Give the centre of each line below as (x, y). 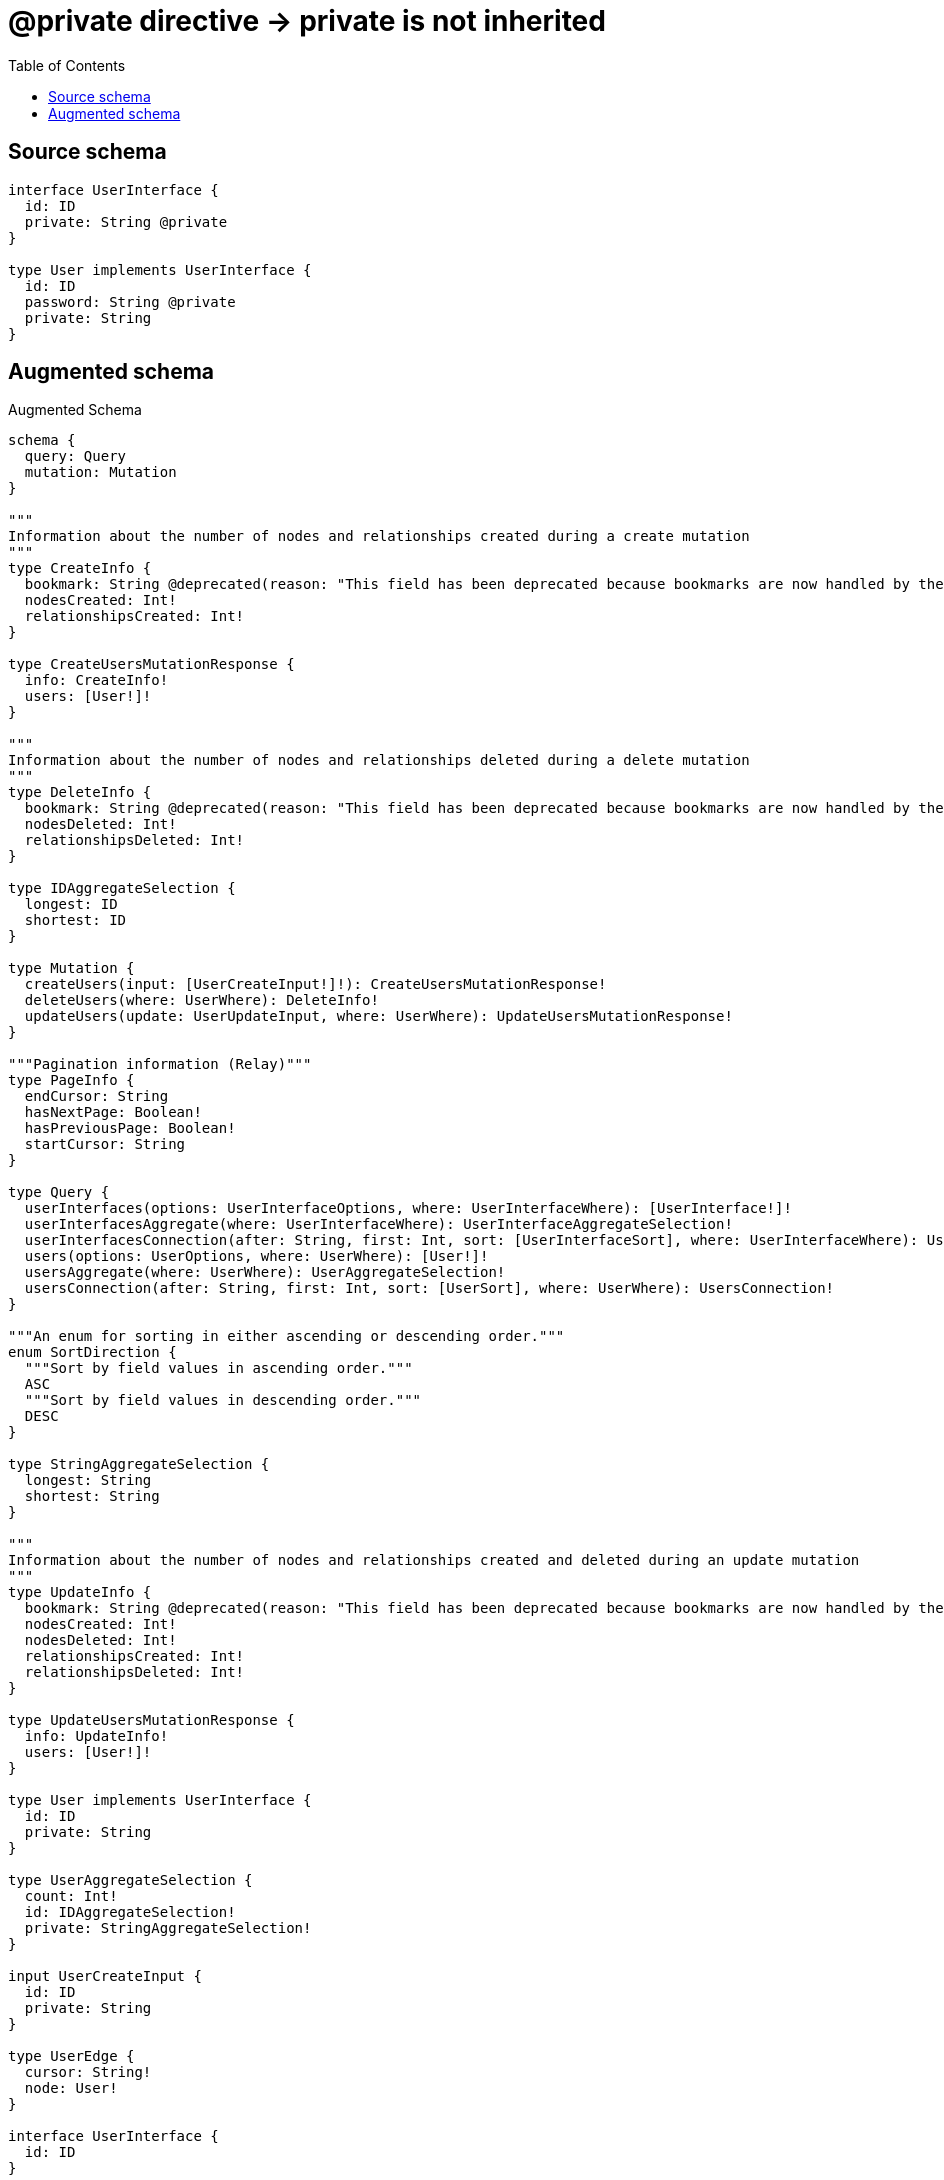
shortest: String (92, 1496)
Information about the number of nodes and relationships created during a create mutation (379, 536)
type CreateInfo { (80, 568)
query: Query (75, 456)
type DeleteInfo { (80, 792)
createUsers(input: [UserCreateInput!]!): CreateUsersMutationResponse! (315, 984)
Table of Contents (67, 65)
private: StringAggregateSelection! (168, 1928)
